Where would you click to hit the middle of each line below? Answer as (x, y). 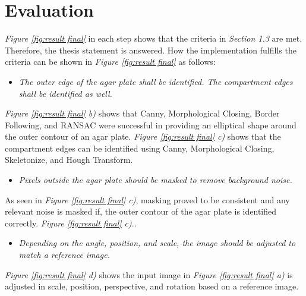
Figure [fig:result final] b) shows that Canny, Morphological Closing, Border (142, 113)
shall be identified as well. (65, 93)
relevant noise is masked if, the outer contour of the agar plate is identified (141, 211)
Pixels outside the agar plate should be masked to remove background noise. (155, 180)
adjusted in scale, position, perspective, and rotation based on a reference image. (152, 286)
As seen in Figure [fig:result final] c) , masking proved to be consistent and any (147, 199)
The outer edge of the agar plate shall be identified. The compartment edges (156, 81)
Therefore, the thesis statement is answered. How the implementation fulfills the (151, 50)
